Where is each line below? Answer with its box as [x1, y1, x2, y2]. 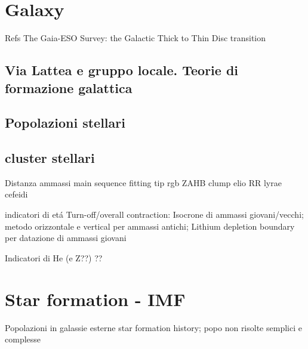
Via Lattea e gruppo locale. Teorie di [5, 61, 239, 79]
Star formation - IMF [5, 286, 186, 311]
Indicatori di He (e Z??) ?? [5, 251, 103, 264]
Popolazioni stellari [5, 113, 125, 132]
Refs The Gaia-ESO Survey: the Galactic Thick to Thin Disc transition [5, 32, 266, 44]
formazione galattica [5, 78, 133, 97]
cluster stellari [5, 149, 95, 167]
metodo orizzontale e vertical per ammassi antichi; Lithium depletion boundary [5, 220, 295, 232]
